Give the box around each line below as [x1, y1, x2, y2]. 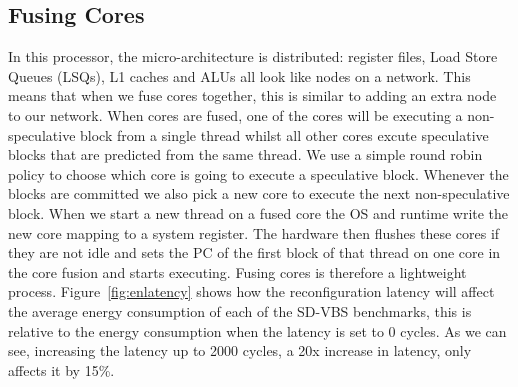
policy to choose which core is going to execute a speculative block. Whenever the [8, 163, 509, 184]
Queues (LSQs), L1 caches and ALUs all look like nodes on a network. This [8, 65, 471, 86]
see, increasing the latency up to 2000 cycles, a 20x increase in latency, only [8, 340, 472, 361]
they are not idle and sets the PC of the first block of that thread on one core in [8, 242, 501, 263]
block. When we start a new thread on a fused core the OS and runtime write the [8, 202, 509, 223]
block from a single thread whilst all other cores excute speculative [80, 124, 489, 145]
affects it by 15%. [8, 359, 115, 380]
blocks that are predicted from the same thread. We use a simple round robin [8, 144, 483, 165]
